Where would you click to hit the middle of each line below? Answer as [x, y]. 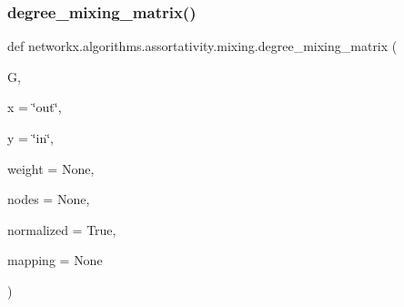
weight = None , [51, 168]
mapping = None [55, 260]
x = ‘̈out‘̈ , [35, 107]
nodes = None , [49, 199]
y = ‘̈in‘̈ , [30, 138]
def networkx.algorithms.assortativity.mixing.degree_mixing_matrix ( [202, 46]
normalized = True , [62, 229]
